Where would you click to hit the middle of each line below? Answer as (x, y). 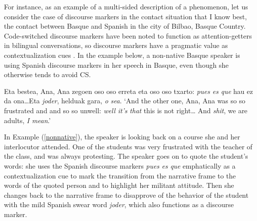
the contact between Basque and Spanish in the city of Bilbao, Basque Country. (125, 26)
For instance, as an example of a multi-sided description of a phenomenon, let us (126, 6)
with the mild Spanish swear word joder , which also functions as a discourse (119, 204)
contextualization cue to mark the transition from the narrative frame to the (120, 175)
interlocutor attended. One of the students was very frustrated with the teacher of (128, 146)
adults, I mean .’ (27, 120)
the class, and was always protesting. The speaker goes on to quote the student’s (126, 156)
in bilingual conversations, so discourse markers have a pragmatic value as (116, 45)
